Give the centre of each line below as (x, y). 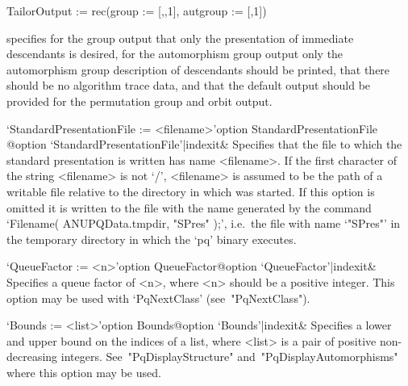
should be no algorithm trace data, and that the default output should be (189, 85)
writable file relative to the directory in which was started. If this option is (191, 191)
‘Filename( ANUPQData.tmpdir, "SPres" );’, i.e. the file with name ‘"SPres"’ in (204, 223)
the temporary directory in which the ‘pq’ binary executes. (152, 239)
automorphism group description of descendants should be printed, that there (198, 69)
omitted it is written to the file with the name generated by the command (189, 207)
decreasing (32, 357)
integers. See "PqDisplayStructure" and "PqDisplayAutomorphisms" (229, 357)
